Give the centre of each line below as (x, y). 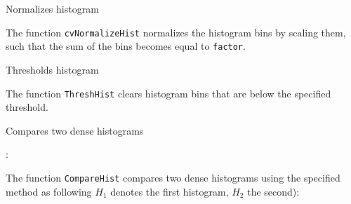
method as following (49, 191)
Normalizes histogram (52, 8)
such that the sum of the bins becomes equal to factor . (126, 46)
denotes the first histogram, (170, 191)
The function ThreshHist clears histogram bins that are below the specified (168, 93)
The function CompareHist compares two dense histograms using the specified (173, 177)
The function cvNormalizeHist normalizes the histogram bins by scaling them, (176, 32)
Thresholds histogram (52, 69)
